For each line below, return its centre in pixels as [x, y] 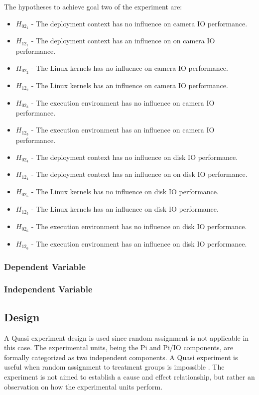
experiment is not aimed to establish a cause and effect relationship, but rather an [129, 376]
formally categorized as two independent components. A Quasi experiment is [121, 357]
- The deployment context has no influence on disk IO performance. [134, 157]
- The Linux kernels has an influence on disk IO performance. [125, 209]
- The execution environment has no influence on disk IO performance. [139, 226]
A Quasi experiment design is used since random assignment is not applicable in [127, 337]
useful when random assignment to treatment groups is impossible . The [114, 367]
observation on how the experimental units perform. [83, 386]
